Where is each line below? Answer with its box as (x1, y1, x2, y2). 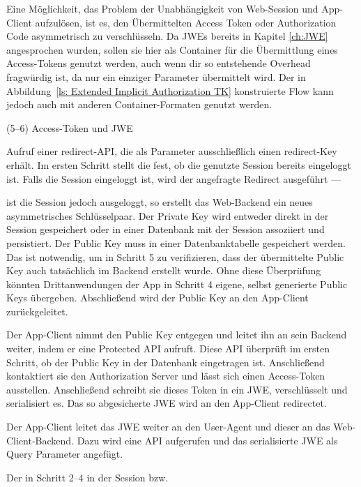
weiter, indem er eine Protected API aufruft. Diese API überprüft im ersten (6, 341, 330, 356)
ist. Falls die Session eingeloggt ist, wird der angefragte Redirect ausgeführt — (6, 171, 341, 186)
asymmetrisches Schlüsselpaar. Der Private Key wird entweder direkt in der (6, 208, 329, 223)
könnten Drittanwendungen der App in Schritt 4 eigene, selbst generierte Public (6, 276, 348, 291)
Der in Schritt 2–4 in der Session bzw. (6, 470, 169, 484)
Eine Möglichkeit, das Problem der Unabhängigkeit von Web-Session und (6, 1, 318, 15)
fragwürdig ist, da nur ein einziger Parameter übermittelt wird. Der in (6, 69, 306, 84)
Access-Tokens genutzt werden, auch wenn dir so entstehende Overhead (6, 56, 311, 70)
